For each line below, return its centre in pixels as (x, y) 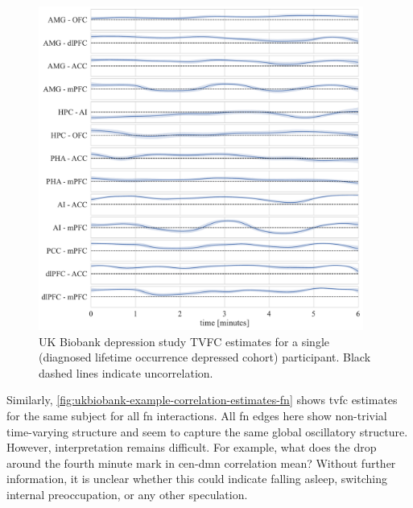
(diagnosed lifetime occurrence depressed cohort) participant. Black (205, 357)
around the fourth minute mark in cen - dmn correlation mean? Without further (201, 463)
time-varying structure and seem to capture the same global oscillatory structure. (207, 431)
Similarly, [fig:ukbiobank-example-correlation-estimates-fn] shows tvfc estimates (202, 400)
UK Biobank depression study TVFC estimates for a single (184, 341)
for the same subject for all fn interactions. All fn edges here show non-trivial (197, 415)
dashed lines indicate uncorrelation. (126, 372)
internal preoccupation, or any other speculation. (127, 494)
